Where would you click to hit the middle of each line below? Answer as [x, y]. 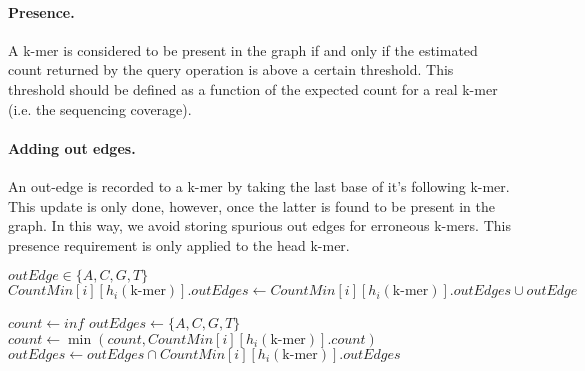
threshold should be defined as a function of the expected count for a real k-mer [253, 88]
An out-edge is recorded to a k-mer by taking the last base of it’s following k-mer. [259, 185]
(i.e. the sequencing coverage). [100, 108]
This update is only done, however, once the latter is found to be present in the [251, 205]
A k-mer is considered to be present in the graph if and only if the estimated [243, 49]
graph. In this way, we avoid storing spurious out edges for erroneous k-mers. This [259, 225]
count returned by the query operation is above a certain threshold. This [231, 69]
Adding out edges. [72, 147]
